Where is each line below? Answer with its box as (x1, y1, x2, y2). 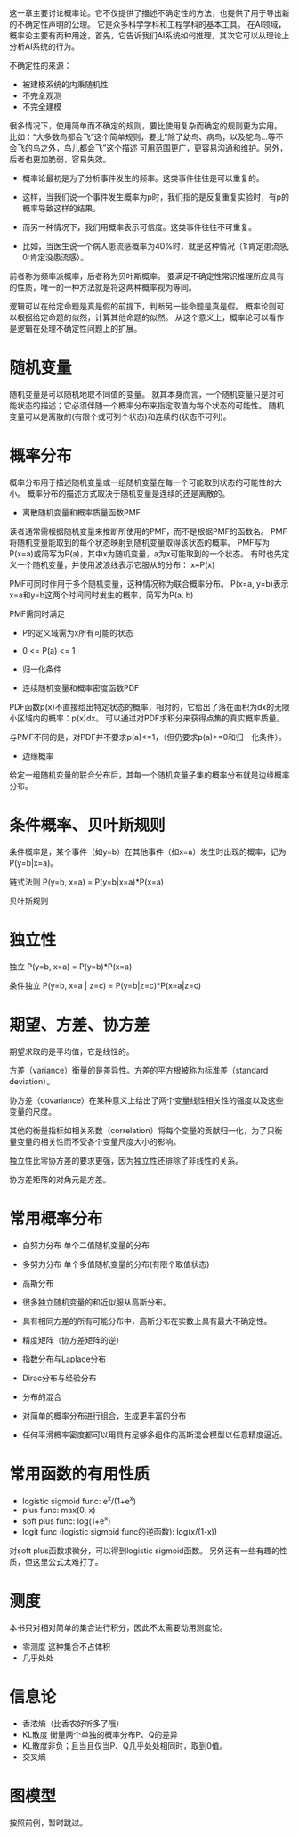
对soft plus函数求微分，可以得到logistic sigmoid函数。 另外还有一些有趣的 (9, 1545, 280, 1556)
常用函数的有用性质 (9, 1463, 150, 1484)
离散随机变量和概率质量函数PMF (21, 506, 141, 517)
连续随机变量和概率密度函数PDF (21, 682, 140, 693)
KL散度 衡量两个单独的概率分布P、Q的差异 (21, 1729, 178, 1740)
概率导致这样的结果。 (21, 203, 101, 213)
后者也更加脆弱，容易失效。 (9, 154, 111, 164)
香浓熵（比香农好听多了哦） (21, 1717, 125, 1728)
